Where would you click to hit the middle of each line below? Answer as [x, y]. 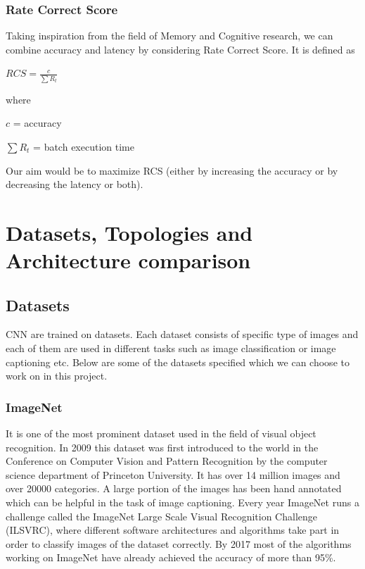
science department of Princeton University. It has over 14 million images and [173, 474]
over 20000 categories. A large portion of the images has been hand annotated [174, 488]
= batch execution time [84, 146]
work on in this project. [57, 376]
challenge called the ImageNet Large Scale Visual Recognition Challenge [162, 516]
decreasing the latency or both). [75, 184]
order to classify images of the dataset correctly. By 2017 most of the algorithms [179, 543]
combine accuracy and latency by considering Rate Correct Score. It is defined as [180, 49]
